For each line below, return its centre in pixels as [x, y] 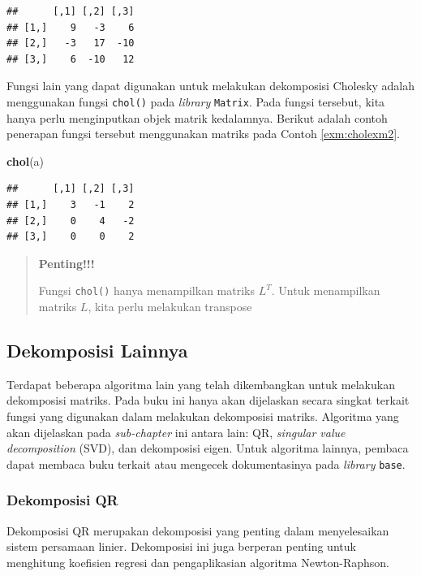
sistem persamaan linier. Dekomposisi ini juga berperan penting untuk [181, 546]
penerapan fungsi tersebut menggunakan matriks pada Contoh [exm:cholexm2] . [203, 134]
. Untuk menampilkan [326, 290]
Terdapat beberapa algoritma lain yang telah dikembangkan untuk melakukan [201, 384]
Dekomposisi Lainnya [97, 351]
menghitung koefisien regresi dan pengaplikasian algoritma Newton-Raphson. [198, 562]
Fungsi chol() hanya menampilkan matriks [147, 290]
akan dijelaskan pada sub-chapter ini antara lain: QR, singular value [176, 432]
